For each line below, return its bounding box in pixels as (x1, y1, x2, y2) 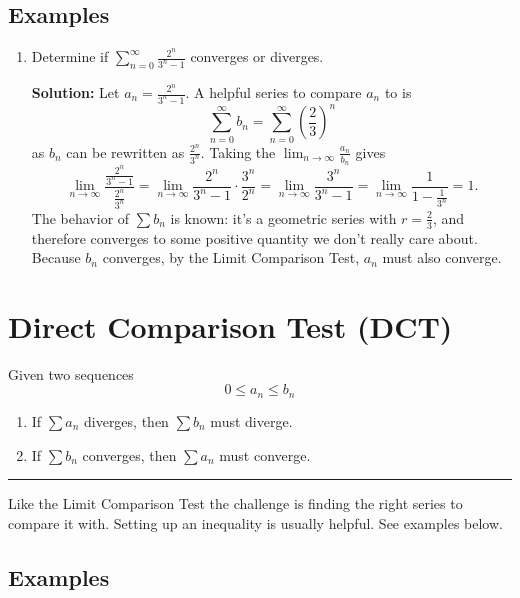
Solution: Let (31, 82, 120, 102)
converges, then (82, 444, 177, 465)
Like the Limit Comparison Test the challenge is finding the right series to (8, 493, 463, 514)
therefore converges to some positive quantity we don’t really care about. (31, 227, 478, 248)
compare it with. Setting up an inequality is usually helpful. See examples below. (8, 512, 503, 533)
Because (31, 247, 81, 268)
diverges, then (83, 410, 169, 431)
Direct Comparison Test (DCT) (8, 305, 453, 346)
